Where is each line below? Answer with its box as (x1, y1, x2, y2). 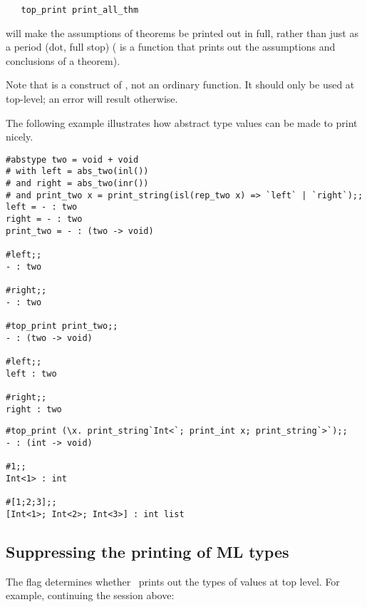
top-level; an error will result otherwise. (6, 91, 178, 106)
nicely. (6, 129, 33, 144)
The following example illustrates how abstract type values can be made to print (6, 115, 358, 130)
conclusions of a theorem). (6, 53, 120, 68)
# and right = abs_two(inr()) (6, 178, 149, 189)
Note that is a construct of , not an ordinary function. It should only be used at (6, 77, 355, 92)
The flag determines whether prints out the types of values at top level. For (6, 573, 340, 588)
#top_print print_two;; (6, 321, 118, 331)
